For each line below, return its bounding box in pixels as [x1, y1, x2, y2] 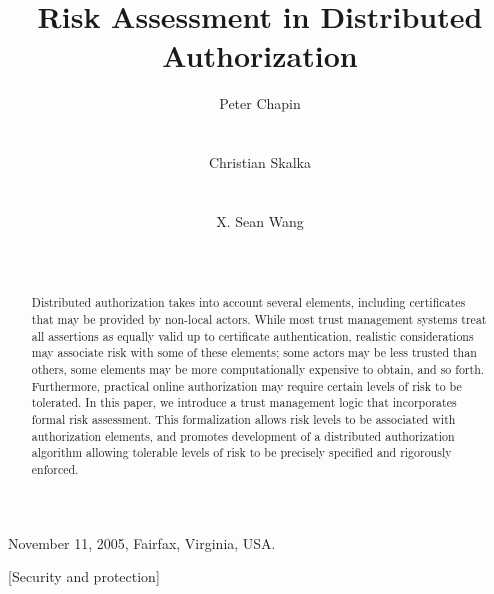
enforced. [31, 461, 79, 478]
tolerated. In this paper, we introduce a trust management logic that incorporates [31, 394, 457, 411]
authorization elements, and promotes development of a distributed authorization [31, 427, 455, 444]
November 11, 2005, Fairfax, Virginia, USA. [8, 532, 276, 553]
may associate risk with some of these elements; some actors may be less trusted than [31, 344, 477, 361]
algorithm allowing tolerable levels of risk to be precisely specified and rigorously [31, 444, 452, 461]
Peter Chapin [219, 93, 301, 114]
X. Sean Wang [216, 210, 304, 231]
